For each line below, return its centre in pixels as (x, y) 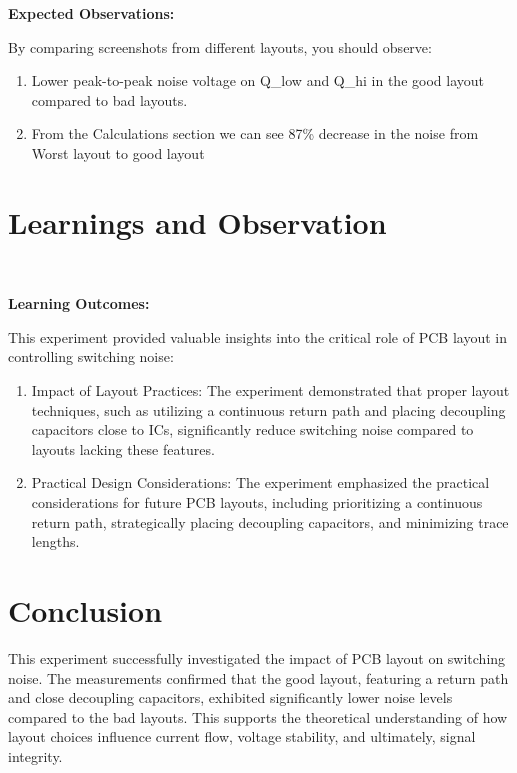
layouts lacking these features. (123, 448)
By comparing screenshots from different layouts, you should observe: (220, 46)
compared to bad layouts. (109, 99)
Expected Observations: (91, 13)
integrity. (35, 755)
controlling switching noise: (91, 356)
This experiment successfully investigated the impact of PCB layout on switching (257, 657)
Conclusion (85, 610)
